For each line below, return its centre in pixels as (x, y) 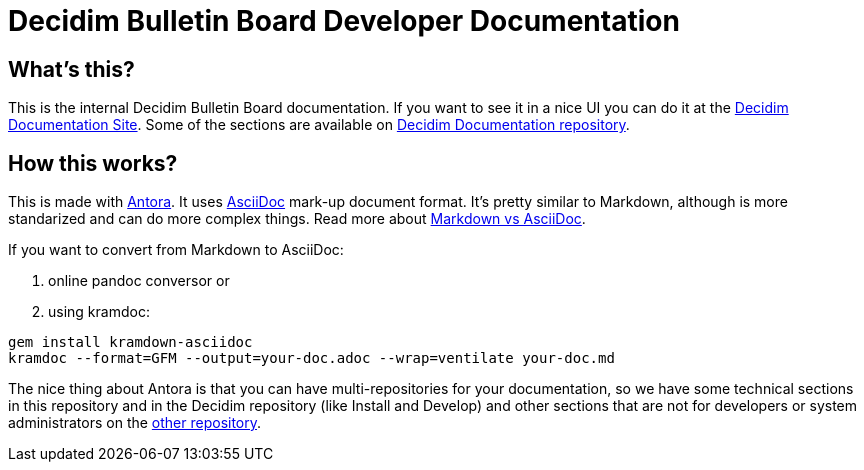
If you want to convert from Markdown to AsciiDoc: (176, 250)
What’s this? (71, 69)
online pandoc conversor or (139, 281)
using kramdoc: (99, 312)
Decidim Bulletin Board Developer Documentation (344, 21)
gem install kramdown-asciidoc (130, 342)
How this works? (93, 163)
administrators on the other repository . (135, 423)
